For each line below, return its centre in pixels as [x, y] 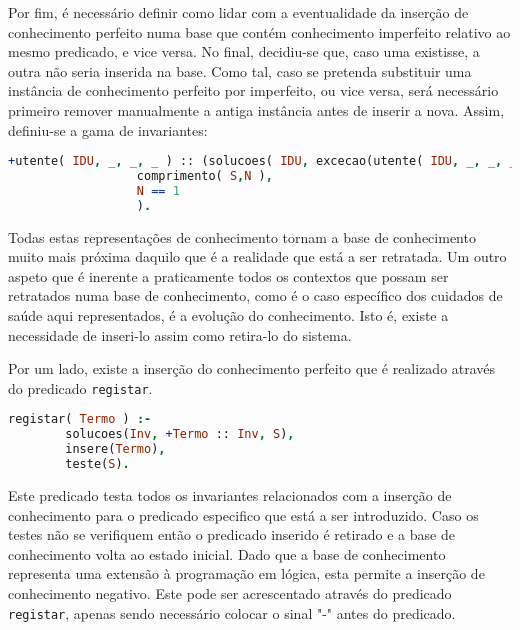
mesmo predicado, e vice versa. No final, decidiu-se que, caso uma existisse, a [244, 51]
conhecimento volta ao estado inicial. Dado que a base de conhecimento [227, 553]
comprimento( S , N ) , [204, 176]
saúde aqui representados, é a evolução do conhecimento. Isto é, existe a [228, 315]
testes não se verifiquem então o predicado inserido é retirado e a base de [231, 534]
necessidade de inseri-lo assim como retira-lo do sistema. [180, 334]
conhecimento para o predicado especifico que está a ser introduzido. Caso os [243, 514]
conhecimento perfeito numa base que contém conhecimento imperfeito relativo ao [259, 31]
